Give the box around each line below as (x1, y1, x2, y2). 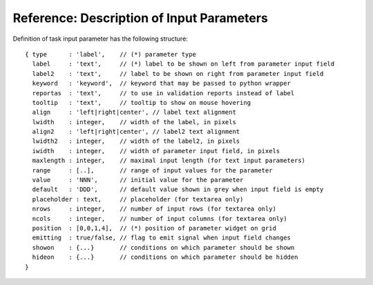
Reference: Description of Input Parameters (12, 10, 269, 26)
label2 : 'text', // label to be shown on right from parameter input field (32, 70, 324, 77)
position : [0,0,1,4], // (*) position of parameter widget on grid (32, 224, 276, 232)
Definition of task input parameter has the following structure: (12, 35, 188, 43)
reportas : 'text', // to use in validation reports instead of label (32, 89, 295, 97)
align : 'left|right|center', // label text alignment (32, 108, 236, 117)
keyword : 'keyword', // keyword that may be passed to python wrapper (32, 79, 291, 88)
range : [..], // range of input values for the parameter (32, 166, 273, 174)
